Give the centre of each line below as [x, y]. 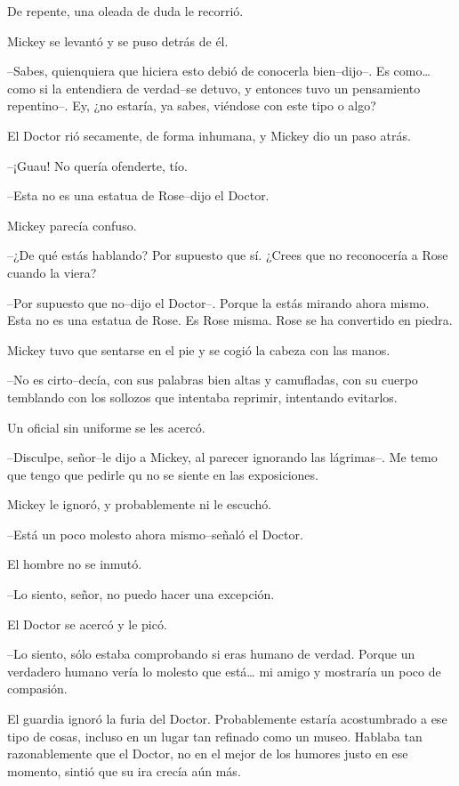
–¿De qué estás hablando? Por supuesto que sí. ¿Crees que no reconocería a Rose [228, 255]
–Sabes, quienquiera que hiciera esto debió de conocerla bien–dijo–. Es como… [219, 71]
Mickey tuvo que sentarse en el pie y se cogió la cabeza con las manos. [199, 349]
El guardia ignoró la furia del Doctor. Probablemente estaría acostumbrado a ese [227, 719]
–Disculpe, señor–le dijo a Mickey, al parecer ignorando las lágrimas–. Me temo [222, 457]
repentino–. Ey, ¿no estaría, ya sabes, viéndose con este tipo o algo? [192, 105]
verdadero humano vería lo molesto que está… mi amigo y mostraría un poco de [224, 671]
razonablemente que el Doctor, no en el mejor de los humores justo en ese [208, 754]
